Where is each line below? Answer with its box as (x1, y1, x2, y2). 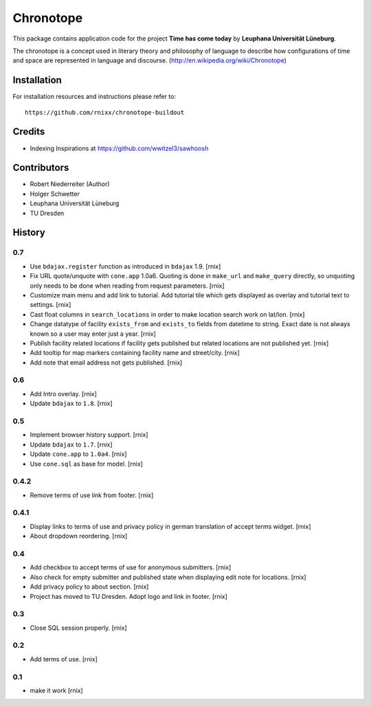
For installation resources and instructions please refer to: (12, 93, 177, 101)
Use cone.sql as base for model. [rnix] (30, 459, 144, 468)
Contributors (12, 162, 69, 174)
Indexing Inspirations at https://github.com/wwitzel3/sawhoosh (30, 144, 209, 152)
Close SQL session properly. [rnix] (30, 624, 127, 632)
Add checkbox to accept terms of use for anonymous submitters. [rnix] (30, 563, 232, 571)
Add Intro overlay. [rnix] (30, 389, 98, 398)
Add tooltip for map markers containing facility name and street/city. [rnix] (30, 349, 240, 357)
